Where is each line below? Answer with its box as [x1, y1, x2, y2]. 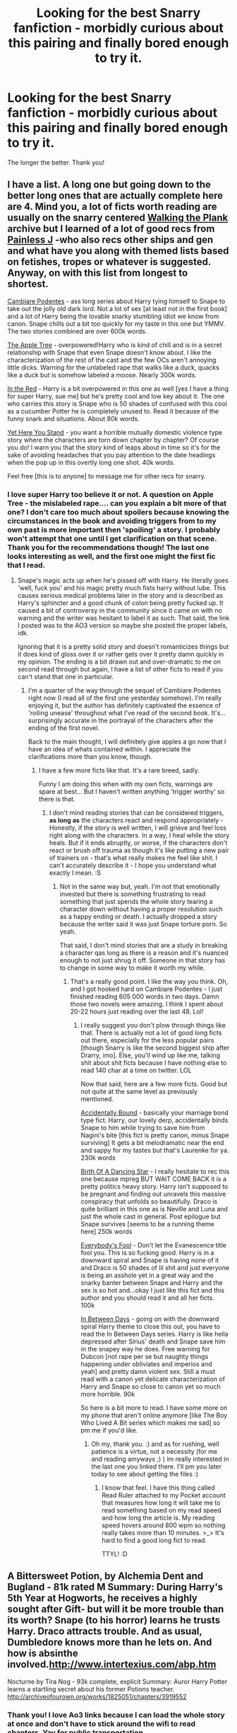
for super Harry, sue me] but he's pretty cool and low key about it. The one [7, 392, 225, 400]
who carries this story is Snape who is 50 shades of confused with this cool [7, 399, 227, 408]
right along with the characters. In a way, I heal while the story [49, 831, 230, 840]
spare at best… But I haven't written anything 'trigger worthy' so [38, 787, 225, 796]
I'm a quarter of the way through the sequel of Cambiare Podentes [28, 686, 221, 695]
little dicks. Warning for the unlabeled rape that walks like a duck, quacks [7, 363, 220, 372]
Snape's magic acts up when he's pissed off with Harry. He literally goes [17, 576, 229, 584]
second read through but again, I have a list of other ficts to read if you [17, 665, 224, 674]
